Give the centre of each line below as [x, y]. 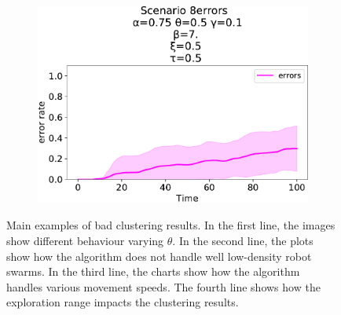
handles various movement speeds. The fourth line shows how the [163, 286]
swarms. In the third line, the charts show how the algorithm [153, 271]
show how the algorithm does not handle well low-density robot [159, 256]
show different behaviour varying [85, 240]
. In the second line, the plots [243, 240]
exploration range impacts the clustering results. [123, 302]
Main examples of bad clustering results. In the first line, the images [171, 225]
